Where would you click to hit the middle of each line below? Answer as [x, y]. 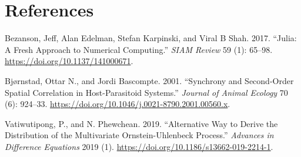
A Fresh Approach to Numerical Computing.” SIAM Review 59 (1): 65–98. [139, 49]
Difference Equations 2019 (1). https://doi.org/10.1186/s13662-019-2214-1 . [139, 146]
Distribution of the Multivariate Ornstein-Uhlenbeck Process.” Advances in [139, 135]
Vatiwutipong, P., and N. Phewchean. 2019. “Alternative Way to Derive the [141, 123]
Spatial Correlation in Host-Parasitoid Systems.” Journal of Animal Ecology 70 [146, 92]
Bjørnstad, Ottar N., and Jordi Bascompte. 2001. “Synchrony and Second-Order [149, 80]
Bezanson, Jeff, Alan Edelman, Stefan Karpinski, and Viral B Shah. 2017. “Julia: [151, 38]
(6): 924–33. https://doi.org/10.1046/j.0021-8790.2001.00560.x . [118, 104]
